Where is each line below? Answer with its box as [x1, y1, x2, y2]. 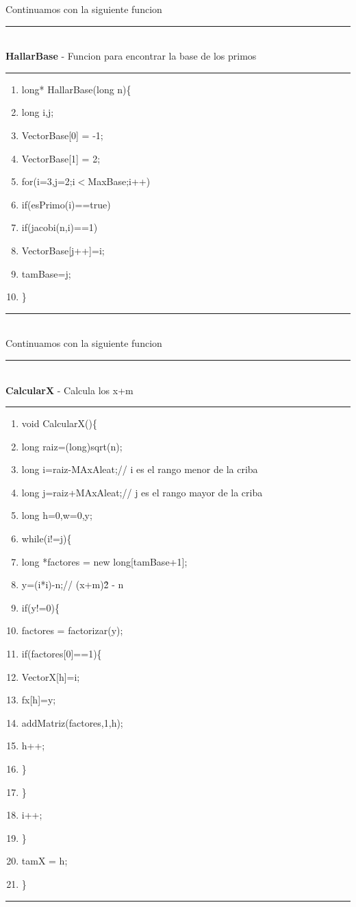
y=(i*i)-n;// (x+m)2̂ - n [21, 577, 124, 592]
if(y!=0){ [21, 600, 60, 614]
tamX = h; [21, 854, 68, 868]
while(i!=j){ [21, 531, 72, 546]
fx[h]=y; [21, 692, 56, 707]
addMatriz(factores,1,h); [21, 715, 123, 729]
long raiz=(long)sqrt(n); [21, 439, 123, 453]
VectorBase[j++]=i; [21, 243, 105, 257]
